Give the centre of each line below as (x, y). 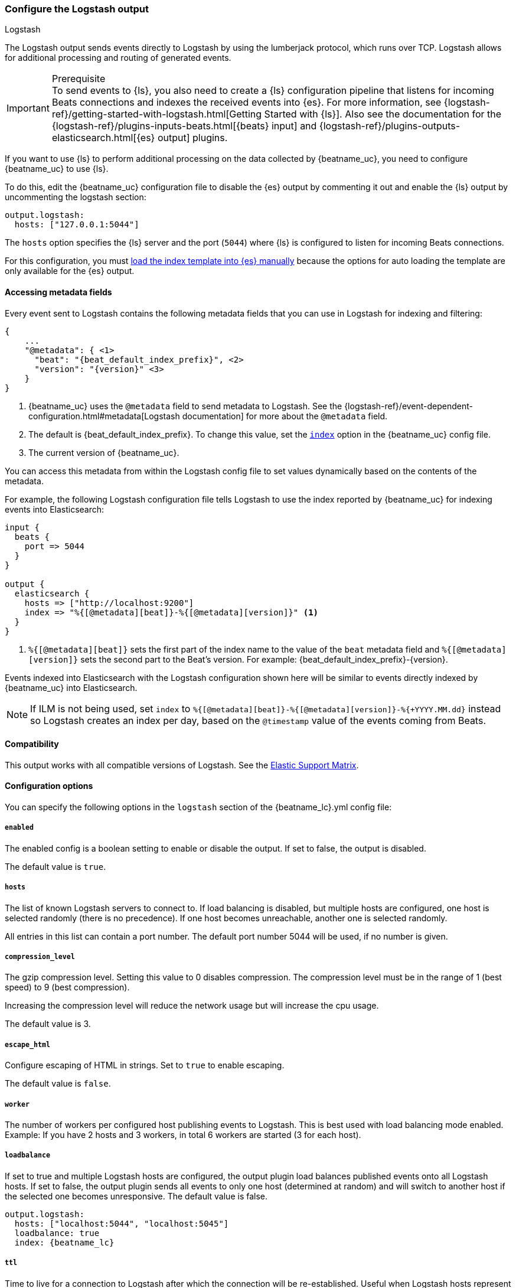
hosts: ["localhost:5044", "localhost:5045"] (122, 1223)
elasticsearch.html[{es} (103, 138)
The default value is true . (55, 866)
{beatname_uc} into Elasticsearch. (71, 687)
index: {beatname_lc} (64, 1242)
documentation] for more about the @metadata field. (285, 416)
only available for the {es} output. (70, 271)
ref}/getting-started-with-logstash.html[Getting (157, 114)
